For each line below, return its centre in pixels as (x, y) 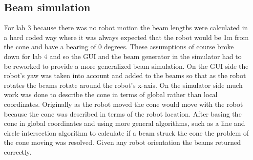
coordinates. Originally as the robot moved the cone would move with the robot (124, 104)
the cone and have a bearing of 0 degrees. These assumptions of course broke (119, 47)
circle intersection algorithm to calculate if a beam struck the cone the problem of (126, 132)
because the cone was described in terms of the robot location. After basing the (123, 113)
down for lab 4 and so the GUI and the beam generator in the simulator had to (123, 56)
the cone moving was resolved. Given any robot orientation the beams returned (123, 142)
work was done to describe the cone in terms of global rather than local (111, 94)
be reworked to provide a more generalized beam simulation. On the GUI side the (126, 66)
